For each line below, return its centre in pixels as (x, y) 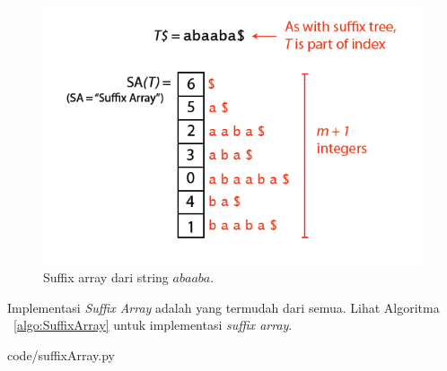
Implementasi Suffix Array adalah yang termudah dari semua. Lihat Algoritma (223, 307)
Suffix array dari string (106, 277)
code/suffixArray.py (61, 354)
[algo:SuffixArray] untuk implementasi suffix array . (153, 325)
